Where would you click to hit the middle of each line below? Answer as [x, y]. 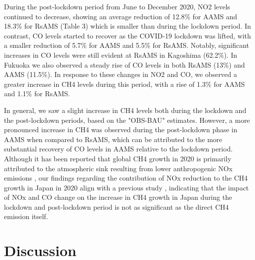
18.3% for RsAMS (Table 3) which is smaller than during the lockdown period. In [127, 26]
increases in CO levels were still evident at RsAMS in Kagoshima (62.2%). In [121, 55]
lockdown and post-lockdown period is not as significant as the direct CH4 [116, 206]
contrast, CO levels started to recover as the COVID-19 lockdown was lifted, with [127, 35]
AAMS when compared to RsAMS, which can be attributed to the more [113, 139]
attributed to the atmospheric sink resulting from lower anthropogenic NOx [118, 168]
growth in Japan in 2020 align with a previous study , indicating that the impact [127, 187]
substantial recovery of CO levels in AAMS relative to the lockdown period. [118, 149]
